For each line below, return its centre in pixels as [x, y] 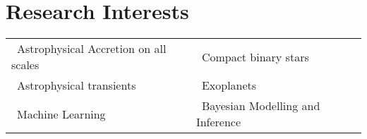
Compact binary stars [255, 56]
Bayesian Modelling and [261, 106]
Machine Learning [61, 114]
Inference [218, 122]
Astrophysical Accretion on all [92, 49]
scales [25, 65]
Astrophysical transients [77, 85]
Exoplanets [229, 85]
